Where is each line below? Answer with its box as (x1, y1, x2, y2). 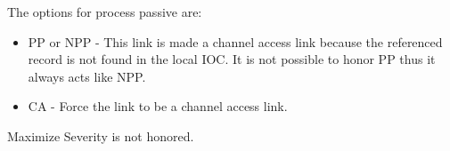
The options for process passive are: (7, 3, 202, 20)
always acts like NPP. (28, 67, 146, 85)
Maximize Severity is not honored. (7, 126, 194, 145)
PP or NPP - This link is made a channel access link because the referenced (28, 32, 443, 51)
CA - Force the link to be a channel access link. (28, 97, 288, 115)
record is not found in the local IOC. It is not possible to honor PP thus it (28, 50, 436, 68)
